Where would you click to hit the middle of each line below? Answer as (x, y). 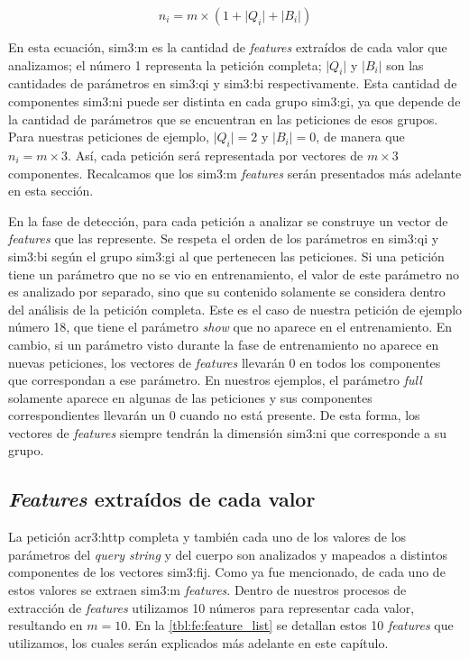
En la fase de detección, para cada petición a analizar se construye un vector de (228, 220)
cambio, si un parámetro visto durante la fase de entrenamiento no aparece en (224, 344)
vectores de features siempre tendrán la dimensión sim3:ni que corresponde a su (228, 432)
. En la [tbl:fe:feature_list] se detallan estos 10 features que (290, 625)
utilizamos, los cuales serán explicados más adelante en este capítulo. (198, 642)
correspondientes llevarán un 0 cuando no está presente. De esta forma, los (214, 415)
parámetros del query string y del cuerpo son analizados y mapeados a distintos (228, 554)
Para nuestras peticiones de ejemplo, (109, 137)
